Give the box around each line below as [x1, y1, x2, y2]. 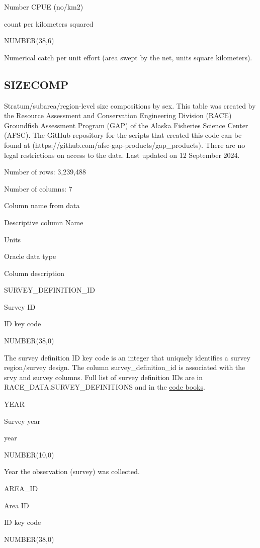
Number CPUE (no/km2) [4, 2, 83, 12]
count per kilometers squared [4, 18, 94, 29]
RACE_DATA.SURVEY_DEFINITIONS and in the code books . [4, 382, 205, 392]
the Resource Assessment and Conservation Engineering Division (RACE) [4, 110, 232, 121]
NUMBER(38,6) [4, 35, 54, 46]
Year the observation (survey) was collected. [4, 466, 140, 477]
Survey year [4, 415, 41, 426]
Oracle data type [4, 251, 56, 261]
